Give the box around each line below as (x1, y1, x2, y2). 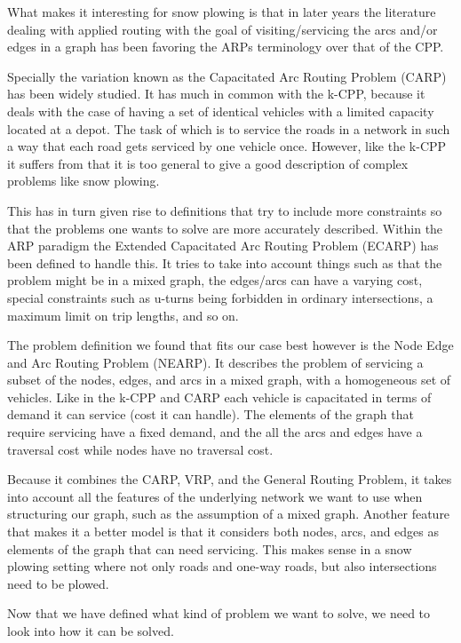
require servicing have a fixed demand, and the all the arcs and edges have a (7, 423, 423, 441)
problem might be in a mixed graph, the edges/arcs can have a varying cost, (7, 271, 423, 290)
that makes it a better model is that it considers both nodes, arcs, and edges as (7, 522, 440, 541)
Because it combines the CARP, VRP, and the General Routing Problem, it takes (7, 470, 452, 488)
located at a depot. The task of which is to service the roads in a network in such (7, 119, 450, 138)
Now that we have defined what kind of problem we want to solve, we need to (7, 604, 431, 623)
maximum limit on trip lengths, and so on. (7, 306, 239, 324)
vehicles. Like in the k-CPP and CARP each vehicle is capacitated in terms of (7, 387, 432, 406)
